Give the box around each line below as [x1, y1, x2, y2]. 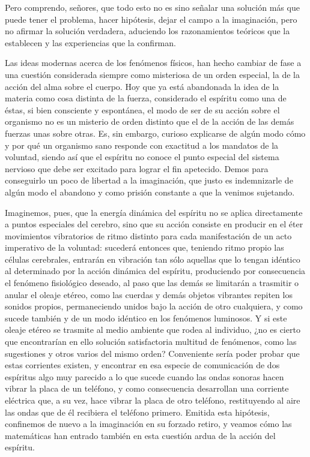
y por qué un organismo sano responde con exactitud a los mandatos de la [5, 139, 279, 151]
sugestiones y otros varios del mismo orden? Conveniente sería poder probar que [5, 347, 300, 359]
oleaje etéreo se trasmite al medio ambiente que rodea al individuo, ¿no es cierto [5, 323, 300, 336]
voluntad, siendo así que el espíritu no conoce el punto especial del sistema [5, 151, 279, 163]
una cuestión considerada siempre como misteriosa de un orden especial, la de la [5, 68, 300, 80]
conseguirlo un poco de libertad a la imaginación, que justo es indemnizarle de [5, 174, 293, 187]
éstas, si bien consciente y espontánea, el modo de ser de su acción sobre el [5, 103, 280, 116]
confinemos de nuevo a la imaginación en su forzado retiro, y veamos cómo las [5, 417, 292, 430]
